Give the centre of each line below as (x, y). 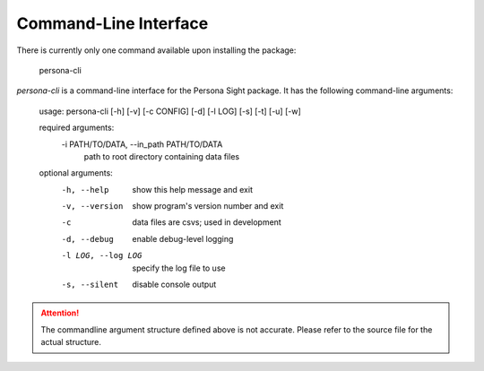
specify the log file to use (179, 268)
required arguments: (77, 128)
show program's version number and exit (208, 206)
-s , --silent (90, 285)
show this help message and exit (192, 189)
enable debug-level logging (183, 238)
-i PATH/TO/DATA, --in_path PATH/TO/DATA (142, 144)
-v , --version (92, 207)
